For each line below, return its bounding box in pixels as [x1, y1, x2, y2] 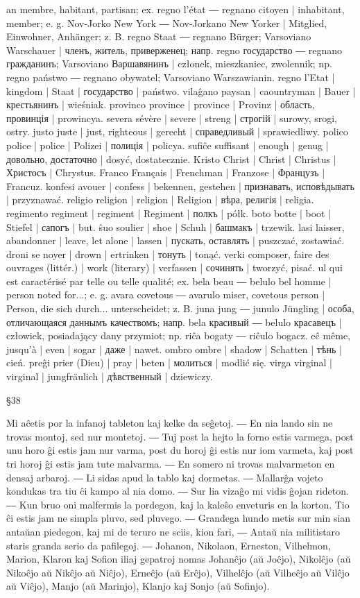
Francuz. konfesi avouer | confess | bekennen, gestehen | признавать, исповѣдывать [6, 178, 354, 193]
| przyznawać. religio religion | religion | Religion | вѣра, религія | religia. [6, 192, 314, 207]
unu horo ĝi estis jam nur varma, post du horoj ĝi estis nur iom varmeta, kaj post [6, 443, 354, 457]
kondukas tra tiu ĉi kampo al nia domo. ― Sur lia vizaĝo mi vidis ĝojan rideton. [6, 484, 349, 498]
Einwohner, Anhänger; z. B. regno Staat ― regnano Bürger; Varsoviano [6, 29, 311, 44]
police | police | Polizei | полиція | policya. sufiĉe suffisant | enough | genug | [6, 137, 329, 152]
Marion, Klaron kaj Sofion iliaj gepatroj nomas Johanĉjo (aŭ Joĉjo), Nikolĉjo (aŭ [6, 552, 351, 566]
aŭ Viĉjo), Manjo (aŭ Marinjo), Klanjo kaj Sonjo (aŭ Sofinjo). [6, 579, 270, 593]
